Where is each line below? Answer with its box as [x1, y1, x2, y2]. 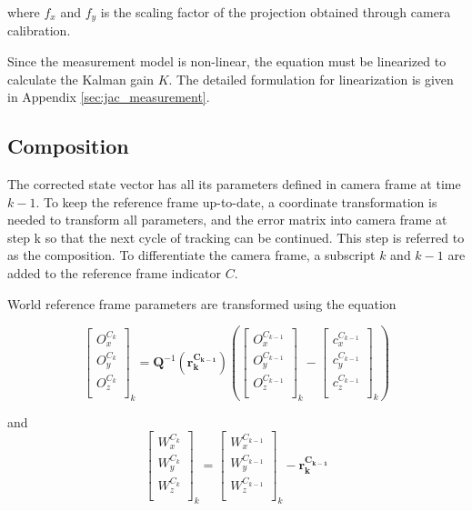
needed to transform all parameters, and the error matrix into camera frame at [7, 210, 447, 229]
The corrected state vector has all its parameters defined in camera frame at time [7, 175, 461, 194]
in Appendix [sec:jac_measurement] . [7, 87, 210, 106]
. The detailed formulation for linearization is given [168, 69, 454, 88]
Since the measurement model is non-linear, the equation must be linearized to [7, 52, 447, 71]
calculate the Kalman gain [7, 69, 154, 88]
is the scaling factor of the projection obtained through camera [100, 3, 451, 21]
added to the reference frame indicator [7, 264, 222, 282]
